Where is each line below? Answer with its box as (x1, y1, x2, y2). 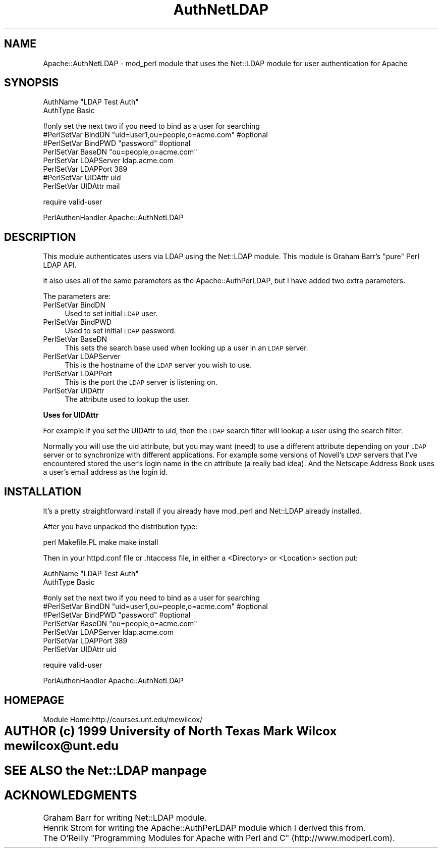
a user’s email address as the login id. (43, 468, 168, 477)
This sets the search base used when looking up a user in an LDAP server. (65, 343, 308, 353)
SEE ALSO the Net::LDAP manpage (4, 763, 207, 778)
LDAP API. (43, 261, 77, 270)
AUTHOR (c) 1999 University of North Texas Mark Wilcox (4, 723, 337, 738)
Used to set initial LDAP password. (65, 326, 176, 335)
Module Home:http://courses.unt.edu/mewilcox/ (43, 715, 203, 724)
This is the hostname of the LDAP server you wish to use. (65, 361, 252, 370)
